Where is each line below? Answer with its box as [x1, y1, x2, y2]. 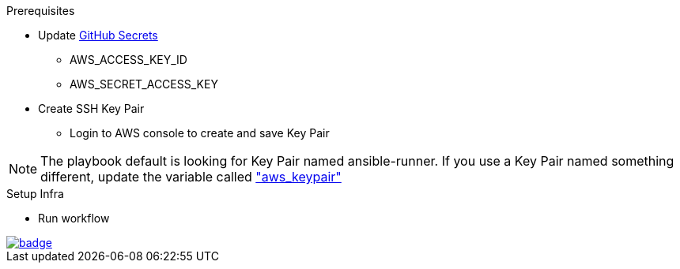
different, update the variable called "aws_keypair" [40, 169, 342, 185]
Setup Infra [6, 187, 64, 200]
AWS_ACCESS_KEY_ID [70, 53, 187, 66]
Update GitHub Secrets [38, 28, 158, 42]
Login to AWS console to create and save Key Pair [70, 126, 330, 140]
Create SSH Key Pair [38, 102, 145, 115]
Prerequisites [6, 4, 75, 17]
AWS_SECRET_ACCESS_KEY [70, 77, 218, 91]
